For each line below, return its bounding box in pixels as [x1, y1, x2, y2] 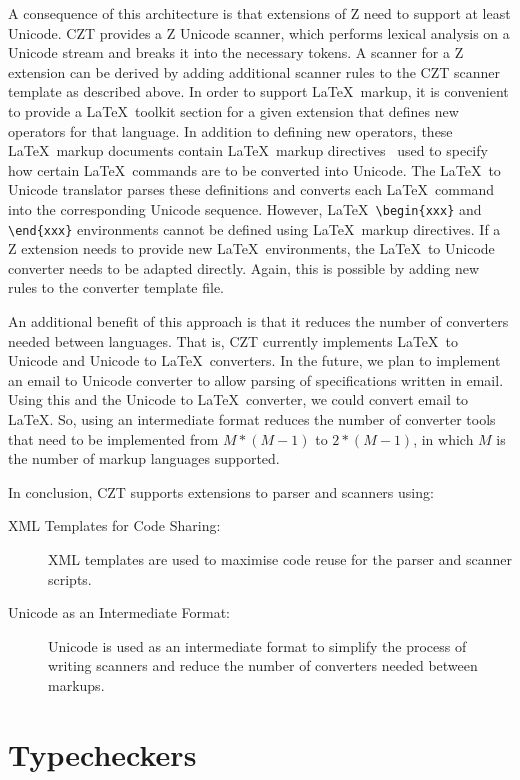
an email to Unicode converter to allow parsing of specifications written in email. [8, 369, 504, 390]
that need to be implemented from [8, 428, 219, 449]
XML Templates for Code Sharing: [8, 515, 221, 536]
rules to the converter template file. [8, 277, 225, 298]
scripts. [48, 568, 92, 589]
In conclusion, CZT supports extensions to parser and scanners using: [8, 481, 434, 502]
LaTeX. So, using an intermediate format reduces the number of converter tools [8, 409, 496, 429]
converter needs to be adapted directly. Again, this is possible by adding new [8, 257, 480, 278]
